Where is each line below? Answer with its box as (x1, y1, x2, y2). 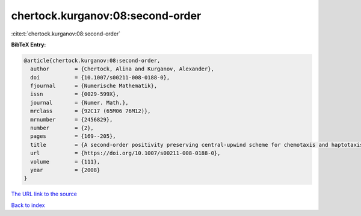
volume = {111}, (30, 158, 100, 165)
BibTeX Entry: (11, 41, 46, 48)
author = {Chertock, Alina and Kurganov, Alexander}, (30, 66, 215, 72)
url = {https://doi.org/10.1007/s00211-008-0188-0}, (30, 150, 221, 156)
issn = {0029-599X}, (30, 91, 120, 97)
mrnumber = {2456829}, (30, 116, 113, 123)
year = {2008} (30, 167, 100, 173)
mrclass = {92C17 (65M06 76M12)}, (30, 108, 151, 114)
